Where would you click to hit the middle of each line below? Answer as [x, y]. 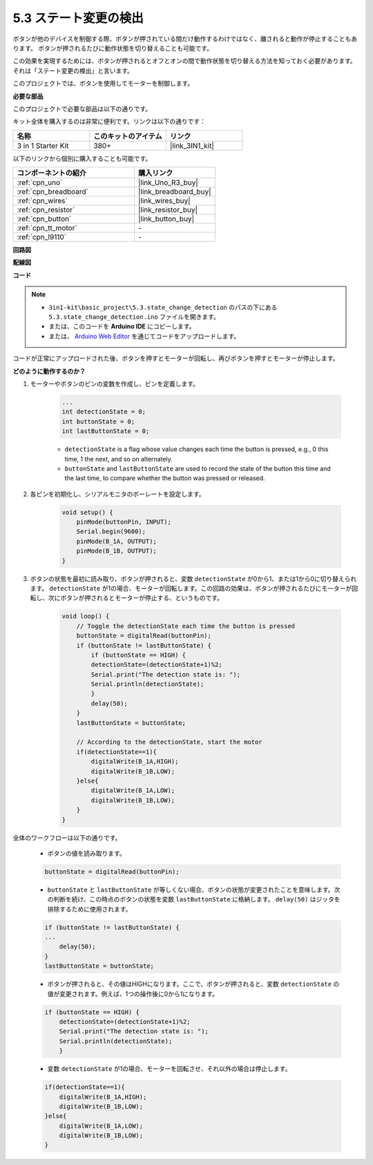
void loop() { [86, 616]
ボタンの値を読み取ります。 [86, 853]
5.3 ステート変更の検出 [78, 18]
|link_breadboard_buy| [175, 192]
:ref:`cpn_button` [44, 219]
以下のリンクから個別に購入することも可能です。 [82, 158]
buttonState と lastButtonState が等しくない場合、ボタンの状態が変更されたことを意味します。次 [194, 890]
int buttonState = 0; [98, 421]
